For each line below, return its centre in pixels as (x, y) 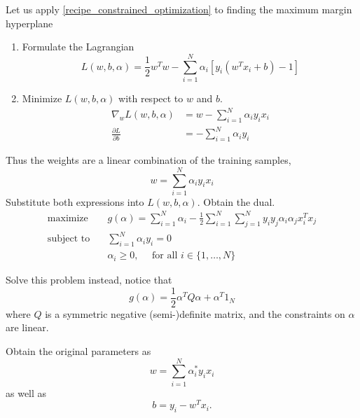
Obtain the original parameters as (78, 351)
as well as (26, 392)
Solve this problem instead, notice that (89, 280)
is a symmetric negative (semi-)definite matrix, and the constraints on (195, 313)
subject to (69, 239)
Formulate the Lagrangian (78, 47)
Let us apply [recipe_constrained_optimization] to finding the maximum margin (179, 9)
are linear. (27, 327)
